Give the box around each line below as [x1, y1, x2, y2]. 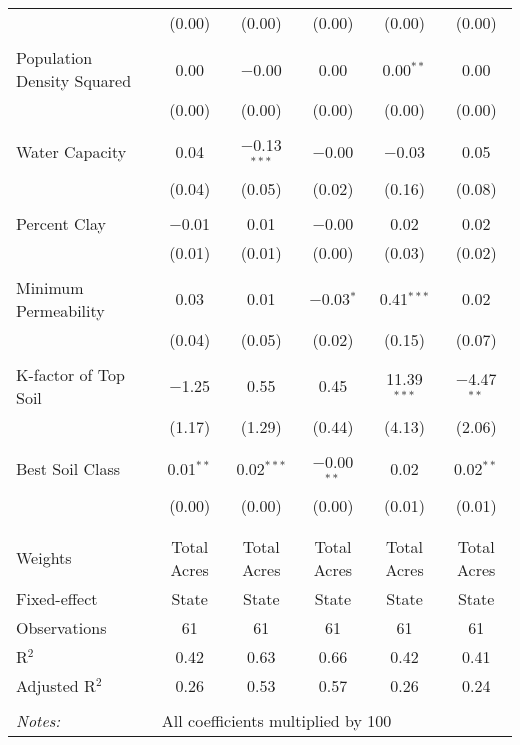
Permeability [16, 298, 105, 322]
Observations [16, 615, 107, 639]
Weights [16, 546, 72, 570]
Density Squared [16, 69, 132, 92]
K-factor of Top [16, 362, 125, 386]
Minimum [16, 275, 84, 299]
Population [16, 46, 93, 69]
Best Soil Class [16, 457, 121, 481]
